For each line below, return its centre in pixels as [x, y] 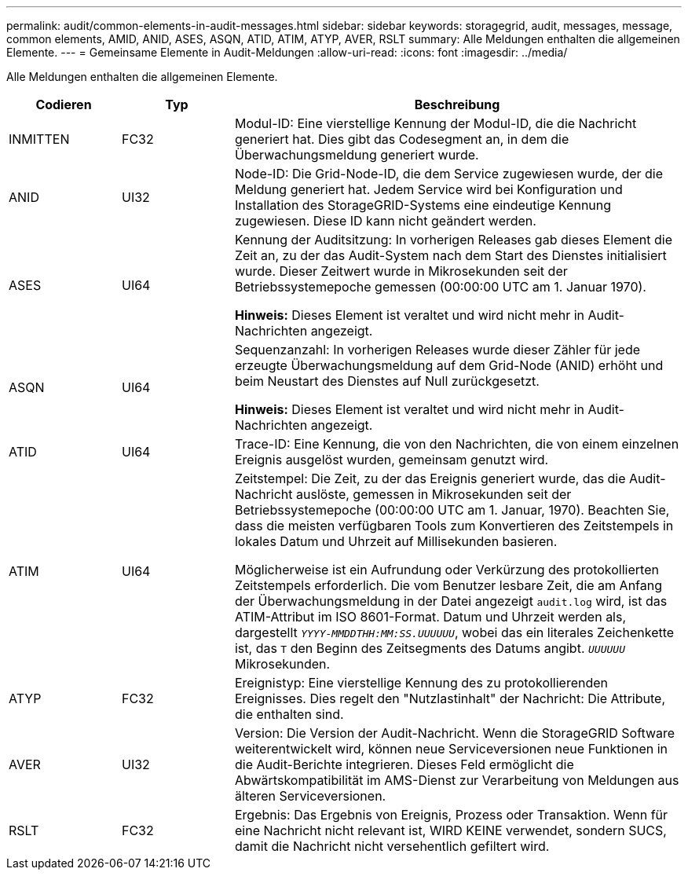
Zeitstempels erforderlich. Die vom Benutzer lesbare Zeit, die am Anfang [448, 585]
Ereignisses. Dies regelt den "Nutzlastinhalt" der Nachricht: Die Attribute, [450, 698]
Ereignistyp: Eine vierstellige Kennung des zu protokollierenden [421, 683]
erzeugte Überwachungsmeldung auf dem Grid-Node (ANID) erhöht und [449, 365]
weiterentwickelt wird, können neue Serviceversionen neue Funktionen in [451, 749]
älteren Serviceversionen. [310, 796]
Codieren [64, 104]
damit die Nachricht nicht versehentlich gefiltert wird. [392, 846]
